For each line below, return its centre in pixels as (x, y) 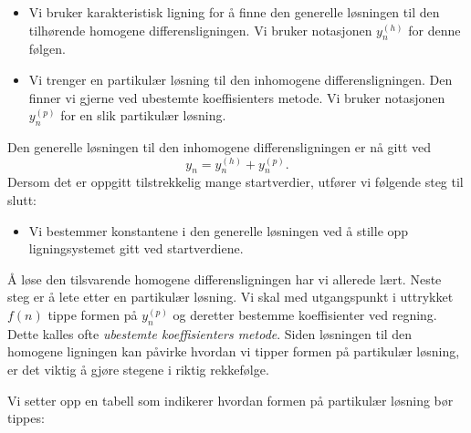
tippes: (26, 418)
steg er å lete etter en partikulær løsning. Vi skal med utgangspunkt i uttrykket (230, 297)
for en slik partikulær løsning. (143, 115)
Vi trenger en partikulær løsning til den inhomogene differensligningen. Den (241, 79)
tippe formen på (93, 314)
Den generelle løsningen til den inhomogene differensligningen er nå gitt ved (220, 146)
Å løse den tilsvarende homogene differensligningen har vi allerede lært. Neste (225, 278)
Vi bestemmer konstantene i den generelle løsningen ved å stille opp (219, 230)
